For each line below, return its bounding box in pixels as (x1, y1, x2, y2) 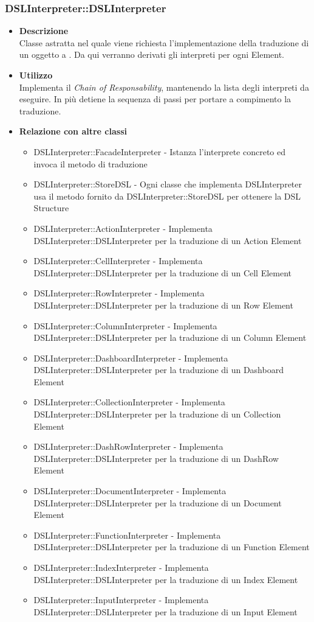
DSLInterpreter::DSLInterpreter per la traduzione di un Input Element (33, 605, 298, 618)
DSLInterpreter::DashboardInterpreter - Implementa (33, 351, 228, 364)
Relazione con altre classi (19, 125, 127, 138)
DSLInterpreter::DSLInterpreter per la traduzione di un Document (33, 496, 282, 509)
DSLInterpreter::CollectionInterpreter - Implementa (33, 396, 225, 408)
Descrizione (19, 24, 69, 37)
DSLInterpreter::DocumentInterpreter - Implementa (33, 484, 227, 497)
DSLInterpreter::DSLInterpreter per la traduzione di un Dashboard (33, 363, 284, 376)
